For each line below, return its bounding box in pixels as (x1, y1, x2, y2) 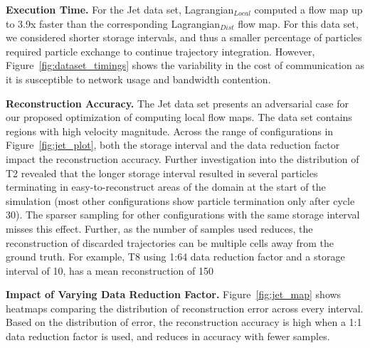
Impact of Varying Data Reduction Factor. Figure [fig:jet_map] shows (6, 287, 342, 302)
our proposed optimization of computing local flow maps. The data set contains (6, 110, 352, 125)
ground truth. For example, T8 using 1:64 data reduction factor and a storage (6, 249, 345, 264)
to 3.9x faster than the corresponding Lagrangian (6, 16, 221, 31)
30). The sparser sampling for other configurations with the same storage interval (6, 207, 360, 222)
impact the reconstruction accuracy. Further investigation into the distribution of (6, 151, 359, 166)
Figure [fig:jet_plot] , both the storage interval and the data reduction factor (6, 137, 340, 152)
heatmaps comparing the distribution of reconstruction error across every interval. (6, 300, 364, 315)
